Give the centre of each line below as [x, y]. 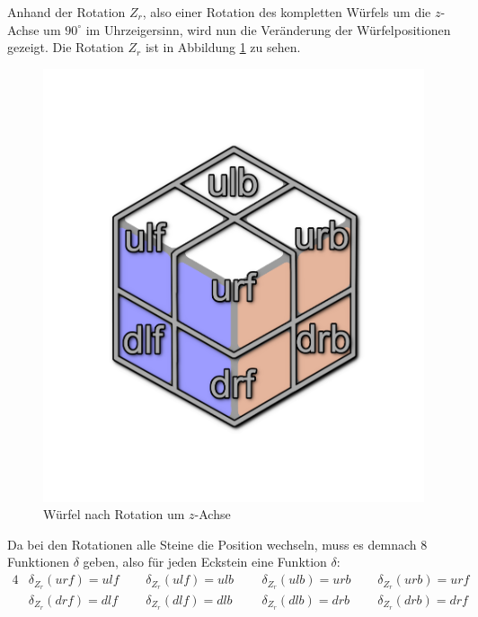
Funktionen [39, 562]
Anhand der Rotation [66, 12]
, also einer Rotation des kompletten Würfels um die [287, 12]
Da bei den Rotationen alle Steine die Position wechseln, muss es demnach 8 [217, 544]
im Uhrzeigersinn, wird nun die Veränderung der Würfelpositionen [268, 29]
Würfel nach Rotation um [114, 514]
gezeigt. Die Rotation [66, 47]
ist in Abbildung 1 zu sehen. [223, 47]
